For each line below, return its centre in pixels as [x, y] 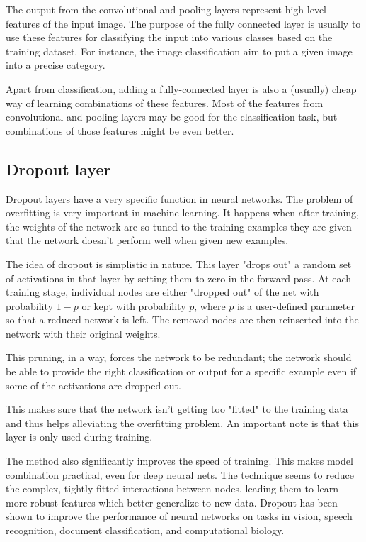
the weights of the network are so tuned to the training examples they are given [179, 226]
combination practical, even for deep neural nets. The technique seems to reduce [180, 474]
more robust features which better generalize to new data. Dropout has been [172, 502]
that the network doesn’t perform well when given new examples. [147, 240]
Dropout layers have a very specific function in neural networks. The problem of [179, 198]
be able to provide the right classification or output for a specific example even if [181, 371]
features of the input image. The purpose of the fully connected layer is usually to [183, 23]
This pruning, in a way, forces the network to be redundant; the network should [179, 357]
